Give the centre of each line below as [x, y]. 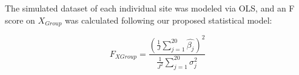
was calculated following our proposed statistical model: [169, 20]
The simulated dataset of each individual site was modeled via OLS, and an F [150, 8]
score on [20, 20]
